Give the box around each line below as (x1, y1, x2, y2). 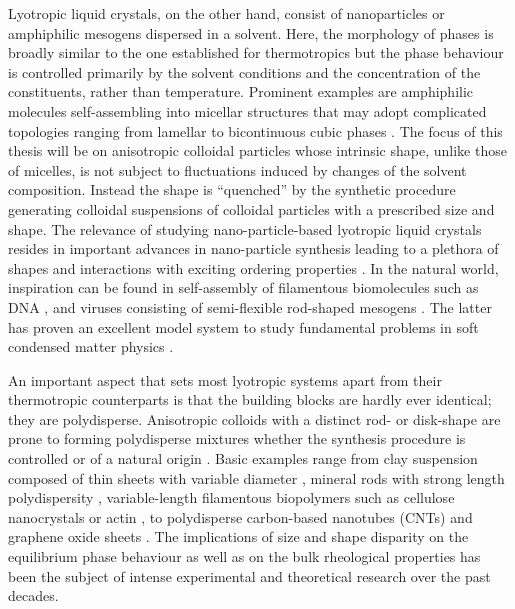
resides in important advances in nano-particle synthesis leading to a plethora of (8, 238, 499, 259)
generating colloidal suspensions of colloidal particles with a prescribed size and (8, 198, 495, 219)
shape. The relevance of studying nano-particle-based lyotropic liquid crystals (8, 218, 482, 239)
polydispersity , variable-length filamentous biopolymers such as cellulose (8, 487, 455, 508)
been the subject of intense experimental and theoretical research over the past (8, 565, 491, 586)
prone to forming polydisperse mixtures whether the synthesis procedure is (8, 428, 466, 449)
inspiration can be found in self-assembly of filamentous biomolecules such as (8, 277, 479, 298)
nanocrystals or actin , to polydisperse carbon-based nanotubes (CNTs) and (8, 506, 473, 527)
